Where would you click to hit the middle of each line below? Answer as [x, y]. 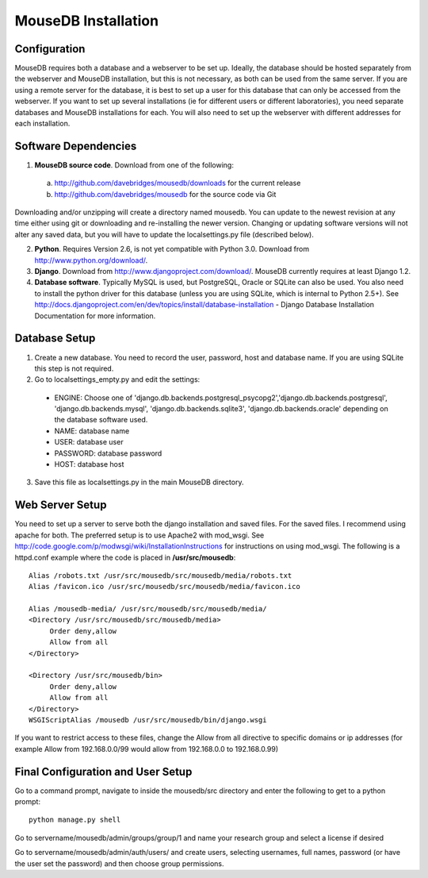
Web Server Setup [61, 505]
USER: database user [89, 442]
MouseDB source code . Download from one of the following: [134, 165]
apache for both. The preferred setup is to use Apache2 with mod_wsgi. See [139, 535]
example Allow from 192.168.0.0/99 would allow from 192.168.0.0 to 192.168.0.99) [147, 749]
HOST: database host [89, 464]
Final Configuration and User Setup [103, 771]
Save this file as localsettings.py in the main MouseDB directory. [139, 482]
